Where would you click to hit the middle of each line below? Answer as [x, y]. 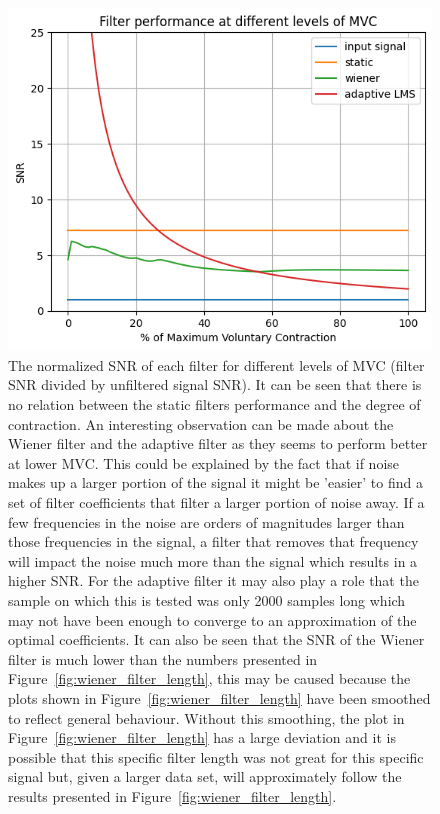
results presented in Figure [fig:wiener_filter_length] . [172, 795]
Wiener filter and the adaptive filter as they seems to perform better [218, 443]
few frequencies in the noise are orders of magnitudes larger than [206, 521]
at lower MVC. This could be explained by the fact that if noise [204, 462]
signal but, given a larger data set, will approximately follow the [205, 776]
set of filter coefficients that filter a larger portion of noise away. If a [216, 502]
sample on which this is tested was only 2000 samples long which [207, 599]
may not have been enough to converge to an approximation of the [212, 619]
